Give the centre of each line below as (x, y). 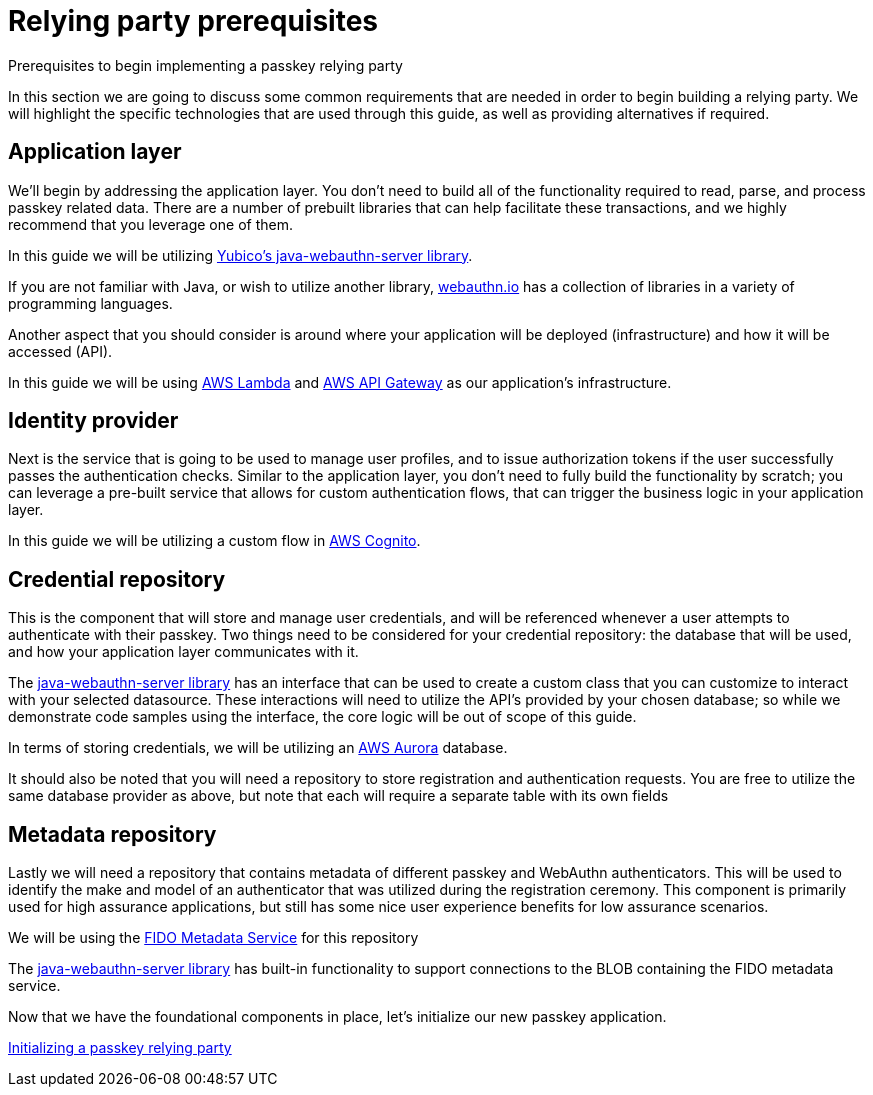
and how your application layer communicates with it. (183, 652)
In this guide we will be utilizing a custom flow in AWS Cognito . (214, 541)
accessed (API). (60, 351)
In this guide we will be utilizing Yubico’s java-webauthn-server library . (240, 255)
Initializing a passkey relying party (120, 1048)
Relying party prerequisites (193, 21)
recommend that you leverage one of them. (150, 224)
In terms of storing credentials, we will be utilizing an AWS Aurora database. (258, 748)
